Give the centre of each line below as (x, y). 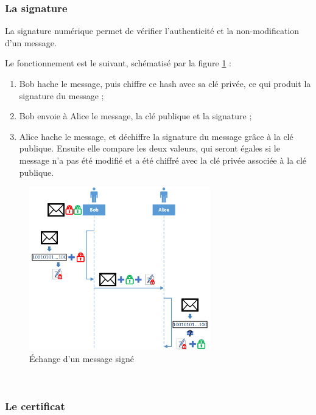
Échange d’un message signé (82, 358)
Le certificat (35, 406)
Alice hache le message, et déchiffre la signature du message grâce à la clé (156, 136)
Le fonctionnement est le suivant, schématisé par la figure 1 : (118, 63)
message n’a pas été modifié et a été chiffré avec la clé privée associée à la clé (163, 160)
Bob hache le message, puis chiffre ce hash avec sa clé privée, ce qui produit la (165, 83)
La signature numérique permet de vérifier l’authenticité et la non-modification (152, 31)
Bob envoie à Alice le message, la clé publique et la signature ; (135, 116)
